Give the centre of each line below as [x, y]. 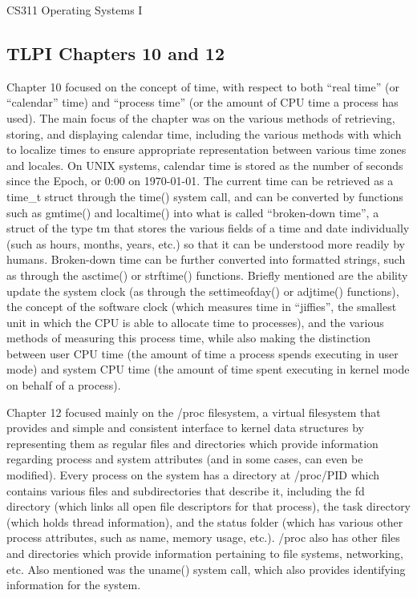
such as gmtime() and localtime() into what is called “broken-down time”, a [193, 212]
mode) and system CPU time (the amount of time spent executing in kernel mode [208, 369]
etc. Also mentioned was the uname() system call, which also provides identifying [206, 569]
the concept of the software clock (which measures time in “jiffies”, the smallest [202, 307]
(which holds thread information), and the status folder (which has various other [205, 521]
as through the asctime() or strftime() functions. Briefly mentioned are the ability [207, 275]
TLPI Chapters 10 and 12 [116, 53]
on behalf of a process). [64, 385]
